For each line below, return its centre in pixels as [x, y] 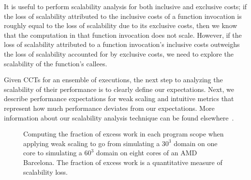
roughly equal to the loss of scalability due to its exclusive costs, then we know [121, 25]
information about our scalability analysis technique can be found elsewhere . [119, 117]
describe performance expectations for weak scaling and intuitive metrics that [119, 98]
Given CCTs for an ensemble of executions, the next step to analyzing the [113, 80]
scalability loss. [46, 172]
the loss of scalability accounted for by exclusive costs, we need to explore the [119, 53]
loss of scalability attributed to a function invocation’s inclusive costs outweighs [122, 44]
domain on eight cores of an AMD [147, 153]
